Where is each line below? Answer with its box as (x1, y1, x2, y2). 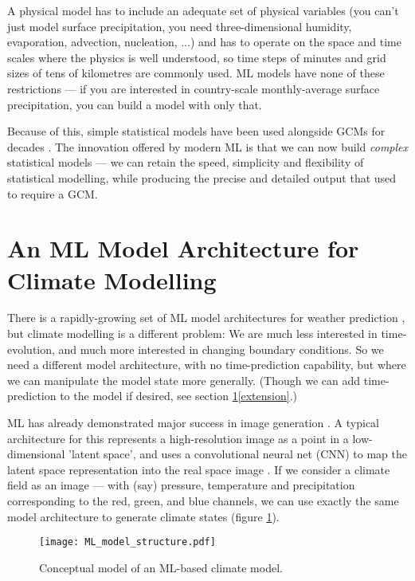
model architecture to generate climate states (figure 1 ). (7, 508, 280, 524)
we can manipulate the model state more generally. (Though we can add (7, 371, 361, 388)
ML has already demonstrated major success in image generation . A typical (7, 414, 379, 430)
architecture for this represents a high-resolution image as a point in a (7, 430, 349, 446)
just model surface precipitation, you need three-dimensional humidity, (7, 18, 352, 34)
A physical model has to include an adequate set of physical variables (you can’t (7, 2, 399, 18)
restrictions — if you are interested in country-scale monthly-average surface (7, 80, 380, 96)
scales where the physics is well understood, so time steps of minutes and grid (7, 49, 386, 65)
